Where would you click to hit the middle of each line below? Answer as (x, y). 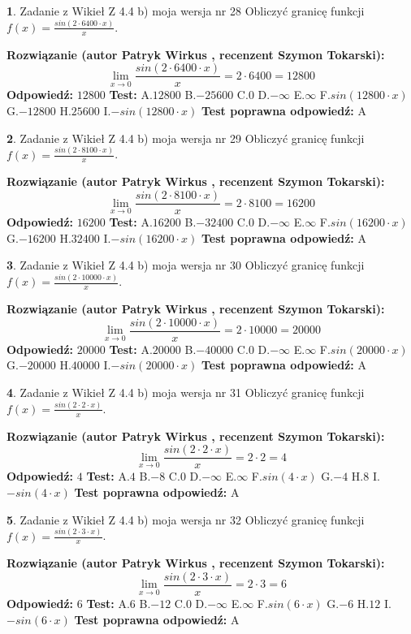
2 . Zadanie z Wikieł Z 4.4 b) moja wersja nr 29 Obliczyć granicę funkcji (186, 138)
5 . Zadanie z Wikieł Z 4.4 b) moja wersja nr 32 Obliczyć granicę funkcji (186, 519)
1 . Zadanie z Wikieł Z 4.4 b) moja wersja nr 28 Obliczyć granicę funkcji (186, 11)
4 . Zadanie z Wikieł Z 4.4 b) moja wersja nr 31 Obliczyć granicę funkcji (186, 392)
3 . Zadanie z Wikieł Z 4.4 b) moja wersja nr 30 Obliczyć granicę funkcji (186, 265)
